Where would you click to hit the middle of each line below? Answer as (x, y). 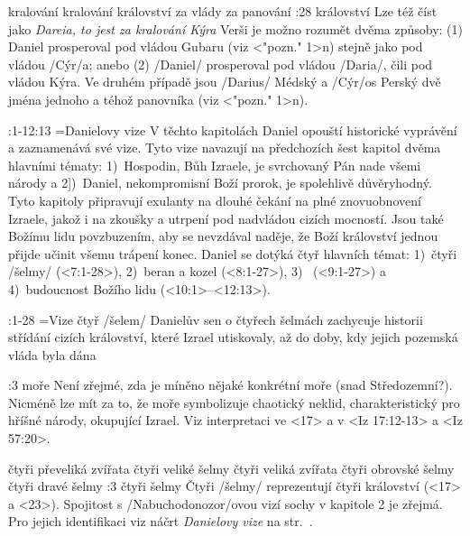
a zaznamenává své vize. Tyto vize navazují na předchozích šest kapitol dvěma (225, 148)
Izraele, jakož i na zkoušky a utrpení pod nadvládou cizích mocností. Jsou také (226, 218)
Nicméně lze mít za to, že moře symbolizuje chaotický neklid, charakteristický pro (234, 402)
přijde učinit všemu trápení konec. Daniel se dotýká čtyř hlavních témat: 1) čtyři (233, 253)
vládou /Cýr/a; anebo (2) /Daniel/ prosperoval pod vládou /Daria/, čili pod (221, 64)
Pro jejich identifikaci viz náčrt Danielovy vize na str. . (161, 521)
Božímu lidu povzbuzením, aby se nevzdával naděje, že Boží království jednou (223, 236)
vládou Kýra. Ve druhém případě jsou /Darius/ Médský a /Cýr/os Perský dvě (225, 82)
